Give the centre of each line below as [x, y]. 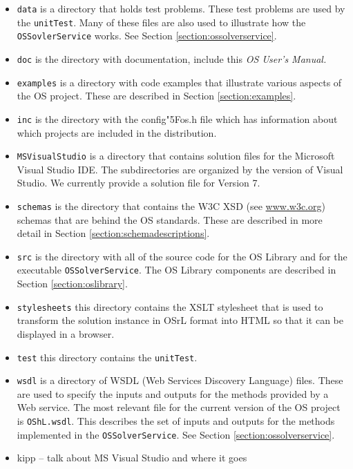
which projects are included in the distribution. [117, 132]
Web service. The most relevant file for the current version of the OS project [179, 407]
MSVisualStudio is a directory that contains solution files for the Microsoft [176, 156]
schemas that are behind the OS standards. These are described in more [170, 219]
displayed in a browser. [66, 333]
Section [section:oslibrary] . [72, 284]
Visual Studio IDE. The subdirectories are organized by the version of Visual [180, 169]
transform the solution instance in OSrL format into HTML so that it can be [180, 320]
